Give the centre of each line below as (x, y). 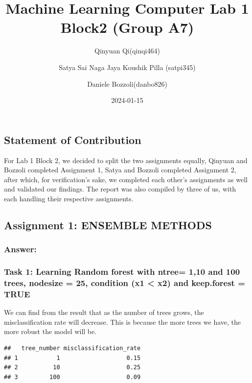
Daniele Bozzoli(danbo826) (127, 84)
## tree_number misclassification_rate (72, 348)
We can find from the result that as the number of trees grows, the (104, 312)
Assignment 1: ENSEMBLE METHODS (108, 225)
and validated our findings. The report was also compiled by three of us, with (120, 189)
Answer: (20, 249)
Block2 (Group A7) (127, 27)
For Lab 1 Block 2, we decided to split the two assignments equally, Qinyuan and (126, 160)
